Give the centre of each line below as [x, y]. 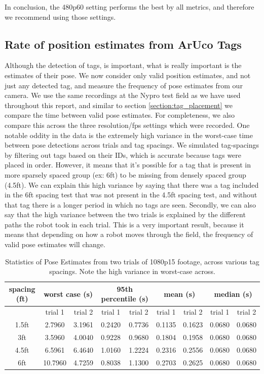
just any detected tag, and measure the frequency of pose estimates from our [124, 85]
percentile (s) [125, 299]
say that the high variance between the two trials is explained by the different [125, 214]
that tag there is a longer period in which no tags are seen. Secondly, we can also [130, 204]
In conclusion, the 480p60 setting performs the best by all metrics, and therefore [129, 7]
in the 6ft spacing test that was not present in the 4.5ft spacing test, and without [131, 195]
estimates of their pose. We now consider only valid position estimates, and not [128, 75]
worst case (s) [68, 294]
